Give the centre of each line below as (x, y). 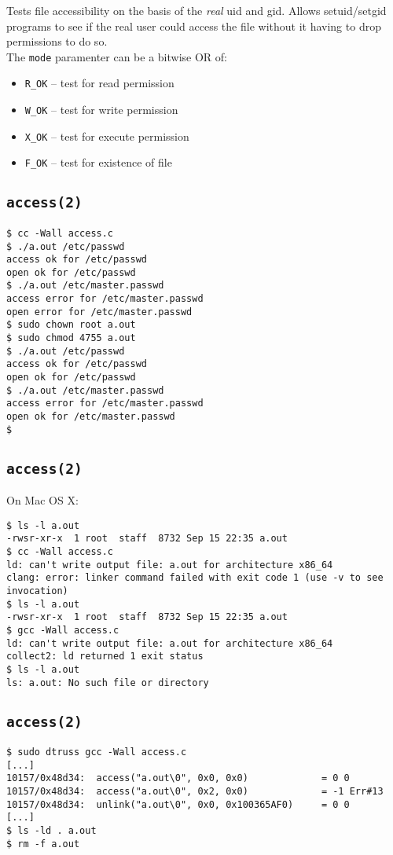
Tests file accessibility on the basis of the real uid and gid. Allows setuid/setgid (196, 10)
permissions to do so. (57, 41)
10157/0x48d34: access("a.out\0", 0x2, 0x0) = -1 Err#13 (195, 791)
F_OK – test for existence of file (98, 162)
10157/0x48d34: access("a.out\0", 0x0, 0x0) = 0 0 (178, 778)
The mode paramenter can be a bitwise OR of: (117, 56)
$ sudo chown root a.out (71, 325)
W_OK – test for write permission (101, 110)
